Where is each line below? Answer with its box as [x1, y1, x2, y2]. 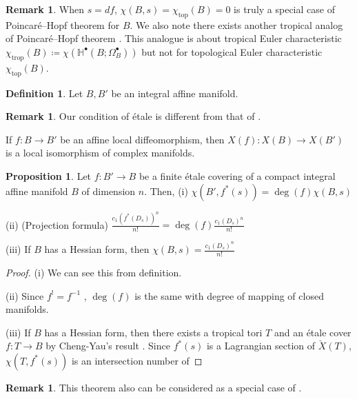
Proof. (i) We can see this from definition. [6, 265, 182, 279]
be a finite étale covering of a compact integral [139, 168, 336, 183]
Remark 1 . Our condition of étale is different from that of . [6, 109, 261, 123]
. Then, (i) [144, 183, 188, 198]
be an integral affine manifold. [111, 85, 238, 100]
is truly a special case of [234, 2, 335, 16]
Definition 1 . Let [6, 85, 83, 100]
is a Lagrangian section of [206, 338, 316, 353]
